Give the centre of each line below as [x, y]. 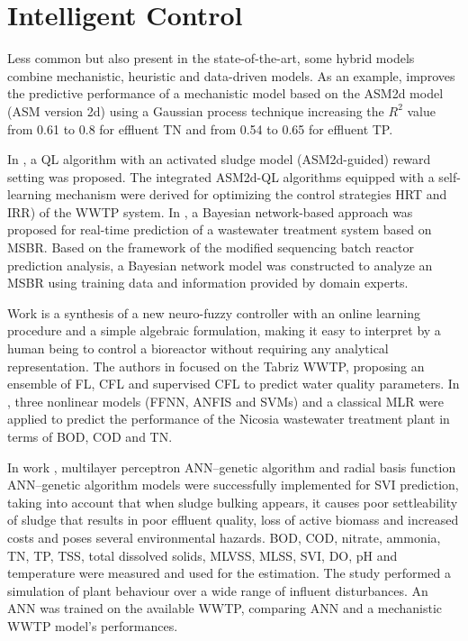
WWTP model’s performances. [93, 625]
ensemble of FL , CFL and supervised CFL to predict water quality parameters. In [234, 384]
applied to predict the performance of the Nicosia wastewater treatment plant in [229, 419]
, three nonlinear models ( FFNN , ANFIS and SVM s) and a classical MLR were [225, 401]
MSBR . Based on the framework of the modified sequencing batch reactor [211, 247]
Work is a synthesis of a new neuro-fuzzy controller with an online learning [214, 312]
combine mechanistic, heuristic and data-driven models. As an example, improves [231, 75]
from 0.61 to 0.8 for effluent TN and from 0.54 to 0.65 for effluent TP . [200, 128]
